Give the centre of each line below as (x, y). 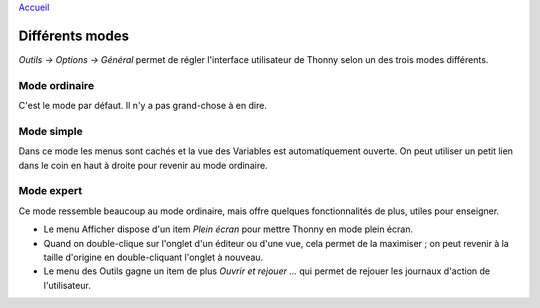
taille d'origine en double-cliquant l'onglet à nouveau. (153, 257)
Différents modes (74, 35)
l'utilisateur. (67, 285)
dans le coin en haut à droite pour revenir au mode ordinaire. (143, 165)
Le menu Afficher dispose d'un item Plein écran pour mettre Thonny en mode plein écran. (228, 229)
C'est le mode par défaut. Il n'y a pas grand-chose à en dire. (142, 106)
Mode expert (50, 191)
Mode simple (51, 131)
